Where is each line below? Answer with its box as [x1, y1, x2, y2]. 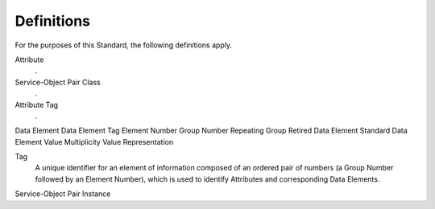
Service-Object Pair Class [14, 77, 101, 87]
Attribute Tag [14, 100, 59, 109]
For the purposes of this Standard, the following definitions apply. [14, 40, 233, 50]
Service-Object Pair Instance [14, 189, 111, 199]
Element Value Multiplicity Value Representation [14, 137, 173, 146]
